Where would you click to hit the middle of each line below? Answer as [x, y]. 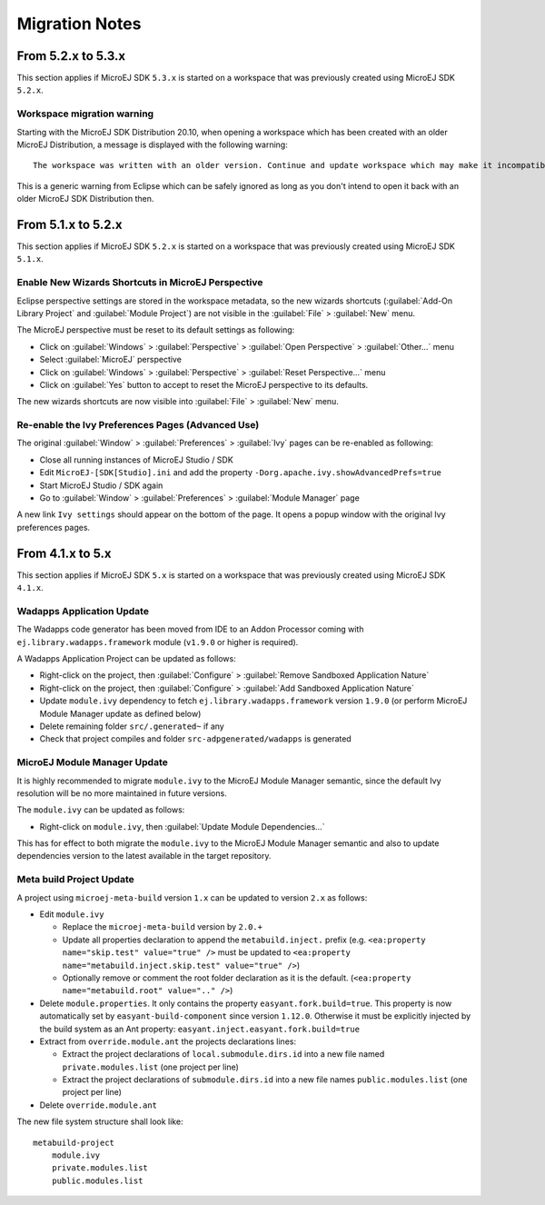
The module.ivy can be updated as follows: [101, 810]
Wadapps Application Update [83, 611]
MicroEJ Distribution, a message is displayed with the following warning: [152, 144]
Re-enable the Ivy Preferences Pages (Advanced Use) [138, 425]
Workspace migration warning [85, 114]
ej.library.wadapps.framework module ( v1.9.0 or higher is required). [158, 642]
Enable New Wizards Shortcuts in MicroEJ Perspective [140, 283]
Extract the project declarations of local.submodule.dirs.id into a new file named [223, 1054]
